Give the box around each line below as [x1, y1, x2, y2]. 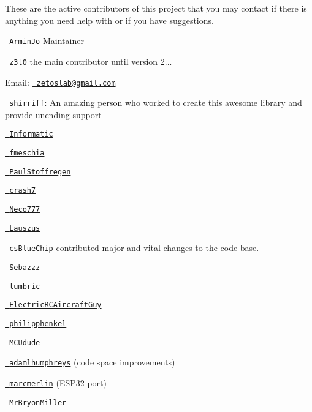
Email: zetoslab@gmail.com [5, 75, 116, 88]
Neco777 [9, 205, 40, 214]
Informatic [9, 130, 53, 139]
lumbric [9, 282, 40, 291]
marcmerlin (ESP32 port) [9, 376, 107, 389]
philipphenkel [9, 319, 67, 328]
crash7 [9, 186, 36, 195]
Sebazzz [9, 263, 40, 272]
